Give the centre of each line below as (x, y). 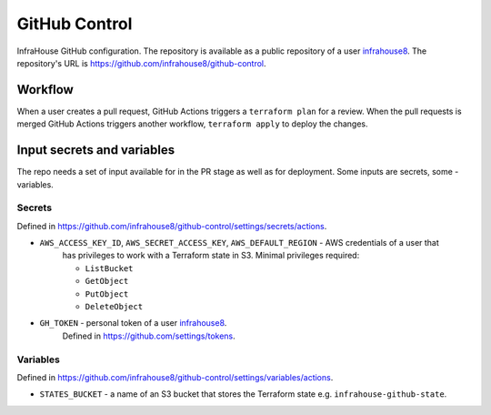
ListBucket (109, 268)
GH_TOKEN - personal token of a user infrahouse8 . (133, 323)
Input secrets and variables (96, 150)
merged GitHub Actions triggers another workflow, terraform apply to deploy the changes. (192, 124)
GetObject (107, 281)
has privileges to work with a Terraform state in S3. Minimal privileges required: (211, 256)
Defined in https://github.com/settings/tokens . (149, 336)
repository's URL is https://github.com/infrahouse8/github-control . (142, 63)
